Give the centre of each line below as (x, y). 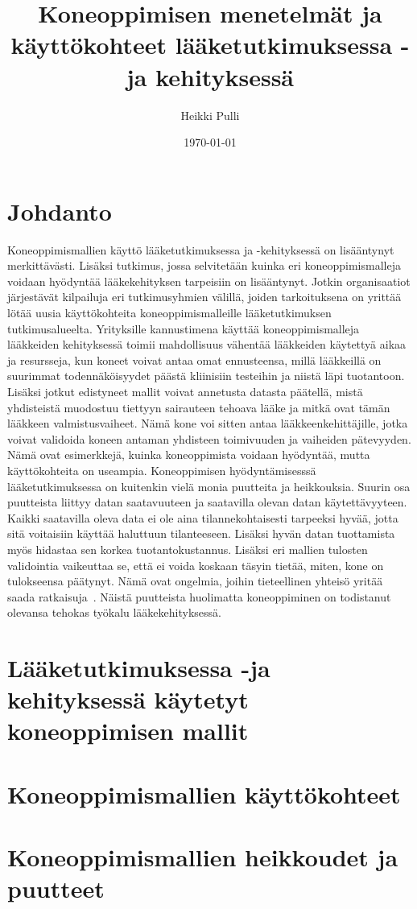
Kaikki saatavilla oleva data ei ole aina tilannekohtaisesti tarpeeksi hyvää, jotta (203, 517)
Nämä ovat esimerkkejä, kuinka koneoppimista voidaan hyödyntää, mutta (189, 454)
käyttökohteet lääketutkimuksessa (202, 45)
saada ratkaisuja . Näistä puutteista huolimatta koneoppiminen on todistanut (199, 596)
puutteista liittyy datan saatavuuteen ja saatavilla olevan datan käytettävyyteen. (207, 502)
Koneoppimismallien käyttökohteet (204, 793)
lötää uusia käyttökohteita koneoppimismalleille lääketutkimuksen (169, 312)
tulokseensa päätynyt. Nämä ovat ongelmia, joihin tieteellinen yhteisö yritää (195, 581)
